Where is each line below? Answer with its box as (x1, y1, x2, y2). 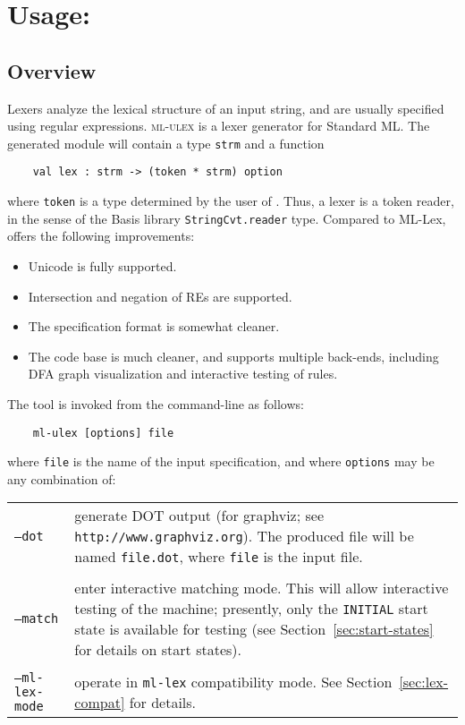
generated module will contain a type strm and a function (7, 133, 325, 152)
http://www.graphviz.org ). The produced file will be (74, 525, 414, 547)
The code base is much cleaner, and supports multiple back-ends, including (28, 346, 439, 365)
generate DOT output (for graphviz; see (74, 505, 325, 526)
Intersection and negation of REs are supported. (28, 286, 292, 305)
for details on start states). (74, 639, 242, 661)
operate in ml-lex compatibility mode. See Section (74, 671, 393, 693)
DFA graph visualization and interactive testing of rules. (28, 364, 338, 383)
